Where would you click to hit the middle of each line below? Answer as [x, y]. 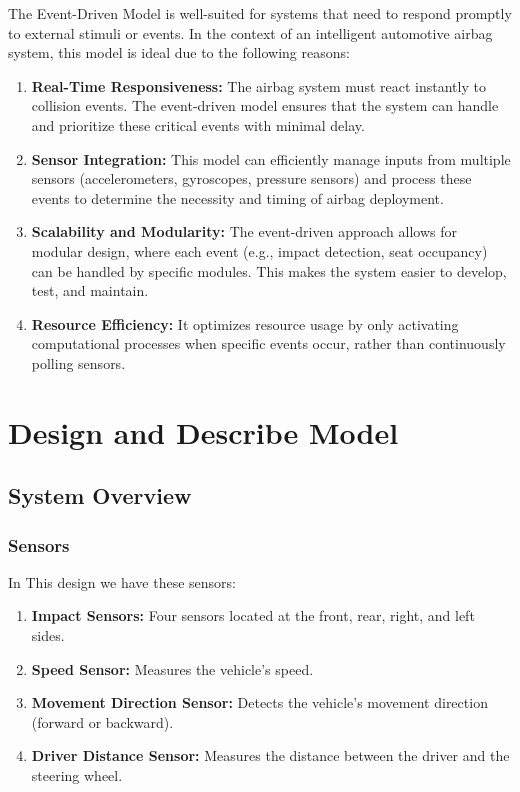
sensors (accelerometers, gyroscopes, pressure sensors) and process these [251, 178]
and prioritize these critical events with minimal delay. [198, 124]
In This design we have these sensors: [122, 581]
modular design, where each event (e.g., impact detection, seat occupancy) [259, 250]
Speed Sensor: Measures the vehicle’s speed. [172, 668]
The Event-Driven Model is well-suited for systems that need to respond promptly [260, 13]
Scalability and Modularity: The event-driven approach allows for [244, 231]
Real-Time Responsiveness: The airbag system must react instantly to [258, 85]
